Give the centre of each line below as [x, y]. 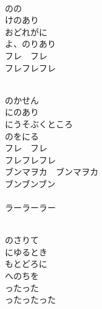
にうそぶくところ [39, 123]
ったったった [30, 300]
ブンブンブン [30, 183]
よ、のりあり [30, 44]
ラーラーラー [30, 208]
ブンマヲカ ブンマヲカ [52, 172]
